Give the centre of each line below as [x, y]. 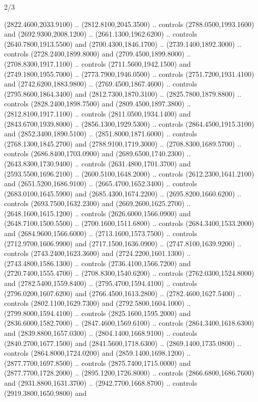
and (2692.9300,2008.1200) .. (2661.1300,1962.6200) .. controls [101, 34]
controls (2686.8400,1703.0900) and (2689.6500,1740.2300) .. [98, 153]
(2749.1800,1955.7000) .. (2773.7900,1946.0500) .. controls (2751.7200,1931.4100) [129, 74]
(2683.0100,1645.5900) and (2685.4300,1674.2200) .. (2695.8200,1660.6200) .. [123, 193]
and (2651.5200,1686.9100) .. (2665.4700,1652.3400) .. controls [101, 183]
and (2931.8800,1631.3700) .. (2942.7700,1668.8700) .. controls [101, 382]
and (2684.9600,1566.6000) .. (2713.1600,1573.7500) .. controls [101, 233]
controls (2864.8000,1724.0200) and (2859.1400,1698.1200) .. [98, 353]
